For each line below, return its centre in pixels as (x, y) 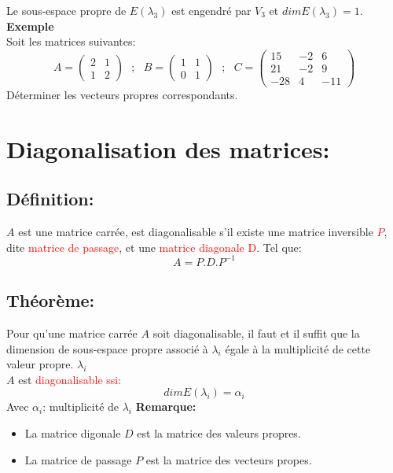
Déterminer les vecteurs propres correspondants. (122, 94)
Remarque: (166, 406)
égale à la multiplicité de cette (298, 348)
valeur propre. (40, 364)
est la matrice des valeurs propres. (219, 432)
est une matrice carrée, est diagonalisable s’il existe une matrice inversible (196, 232)
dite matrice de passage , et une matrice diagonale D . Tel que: (154, 247)
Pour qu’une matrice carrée (72, 333)
